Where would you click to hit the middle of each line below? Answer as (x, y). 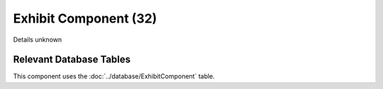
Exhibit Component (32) (85, 18)
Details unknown (38, 40)
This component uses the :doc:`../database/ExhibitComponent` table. (114, 76)
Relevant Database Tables (72, 60)
